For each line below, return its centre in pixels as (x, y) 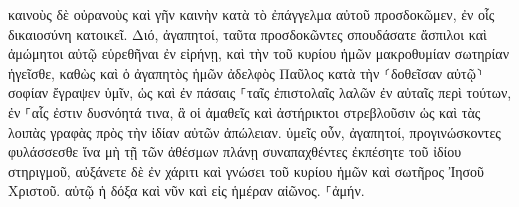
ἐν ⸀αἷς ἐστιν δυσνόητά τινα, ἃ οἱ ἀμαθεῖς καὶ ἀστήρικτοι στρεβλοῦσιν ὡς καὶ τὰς (244, 111)
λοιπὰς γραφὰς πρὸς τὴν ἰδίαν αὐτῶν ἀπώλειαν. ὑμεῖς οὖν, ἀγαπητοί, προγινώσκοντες (254, 131)
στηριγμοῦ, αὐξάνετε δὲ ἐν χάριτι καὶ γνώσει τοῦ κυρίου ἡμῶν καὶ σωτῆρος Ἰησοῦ (246, 170)
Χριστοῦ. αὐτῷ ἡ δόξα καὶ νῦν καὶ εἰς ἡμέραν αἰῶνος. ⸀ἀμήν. (186, 190)
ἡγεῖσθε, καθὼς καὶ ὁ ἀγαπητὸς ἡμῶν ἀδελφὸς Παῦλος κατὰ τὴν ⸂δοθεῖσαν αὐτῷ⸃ (245, 72)
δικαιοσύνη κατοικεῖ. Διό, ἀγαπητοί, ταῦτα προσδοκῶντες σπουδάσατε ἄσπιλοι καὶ (247, 33)
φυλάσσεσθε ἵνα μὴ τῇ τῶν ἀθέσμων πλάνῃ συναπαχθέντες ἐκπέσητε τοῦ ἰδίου (235, 151)
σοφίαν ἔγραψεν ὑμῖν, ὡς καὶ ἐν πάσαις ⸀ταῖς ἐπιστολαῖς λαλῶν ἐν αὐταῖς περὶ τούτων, (260, 92)
